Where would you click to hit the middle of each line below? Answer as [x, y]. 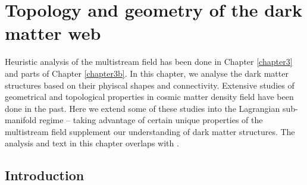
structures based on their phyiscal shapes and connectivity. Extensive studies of [150, 85]
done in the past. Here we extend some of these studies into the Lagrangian [142, 108]
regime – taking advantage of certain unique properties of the [151, 120]
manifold [21, 120]
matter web [53, 33]
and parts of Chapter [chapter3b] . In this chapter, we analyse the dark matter [147, 73]
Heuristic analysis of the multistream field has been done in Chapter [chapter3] [149, 62]
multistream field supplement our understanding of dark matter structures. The [150, 131]
